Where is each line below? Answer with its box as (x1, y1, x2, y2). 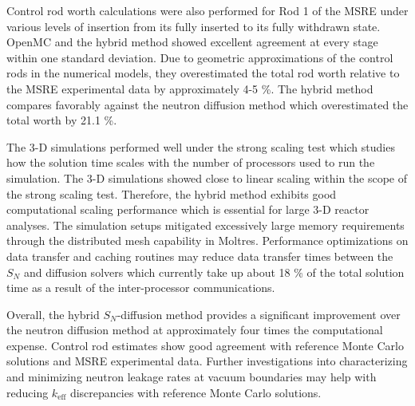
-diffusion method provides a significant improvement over (117, 305, 401, 322)
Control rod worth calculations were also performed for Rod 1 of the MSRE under (6, 2, 409, 18)
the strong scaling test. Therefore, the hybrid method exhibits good (6, 185, 337, 202)
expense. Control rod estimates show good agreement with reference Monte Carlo (6, 337, 404, 353)
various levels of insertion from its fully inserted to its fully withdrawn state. (6, 18, 381, 34)
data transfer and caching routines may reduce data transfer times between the (6, 247, 393, 264)
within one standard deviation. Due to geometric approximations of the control (6, 49, 393, 65)
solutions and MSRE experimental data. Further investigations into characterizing (6, 353, 408, 369)
